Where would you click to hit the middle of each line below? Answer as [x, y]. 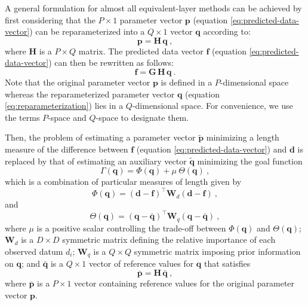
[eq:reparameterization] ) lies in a [64, 106]
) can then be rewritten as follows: [111, 62]
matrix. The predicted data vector [141, 51]
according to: [227, 31]
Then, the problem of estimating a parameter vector [100, 137]
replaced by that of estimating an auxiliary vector [96, 161]
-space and [67, 117]
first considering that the [50, 19]
